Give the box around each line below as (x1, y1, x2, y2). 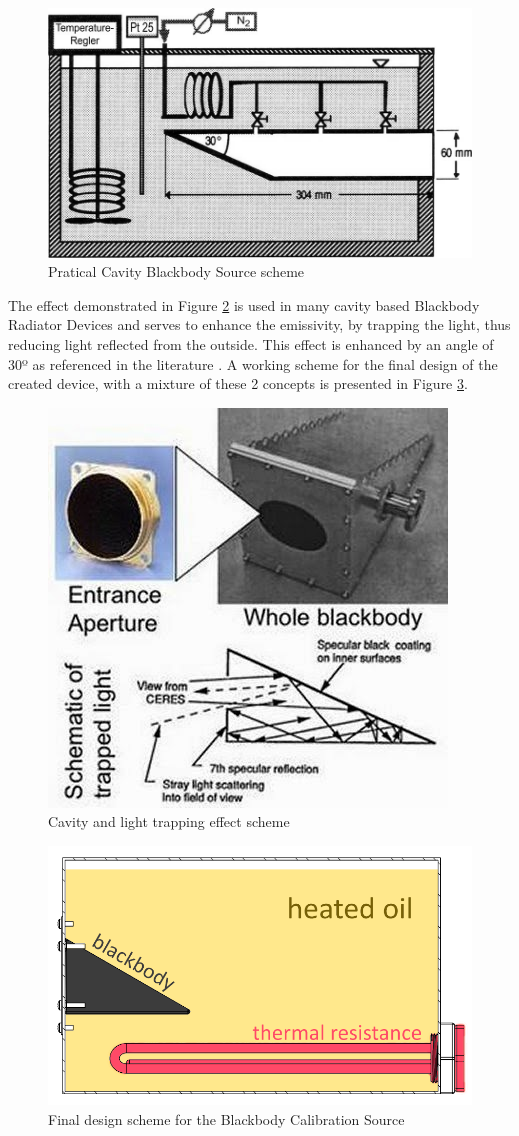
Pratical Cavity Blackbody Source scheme (48, 261, 305, 282)
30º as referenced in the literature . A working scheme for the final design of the (8, 353, 498, 374)
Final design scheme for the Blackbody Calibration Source (48, 1108, 405, 1129)
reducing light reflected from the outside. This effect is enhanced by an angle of (8, 334, 494, 354)
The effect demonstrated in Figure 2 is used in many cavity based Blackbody (8, 294, 480, 315)
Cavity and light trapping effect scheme (48, 811, 290, 832)
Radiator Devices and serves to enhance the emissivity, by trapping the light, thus (8, 314, 511, 335)
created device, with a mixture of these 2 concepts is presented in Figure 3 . (8, 373, 468, 394)
